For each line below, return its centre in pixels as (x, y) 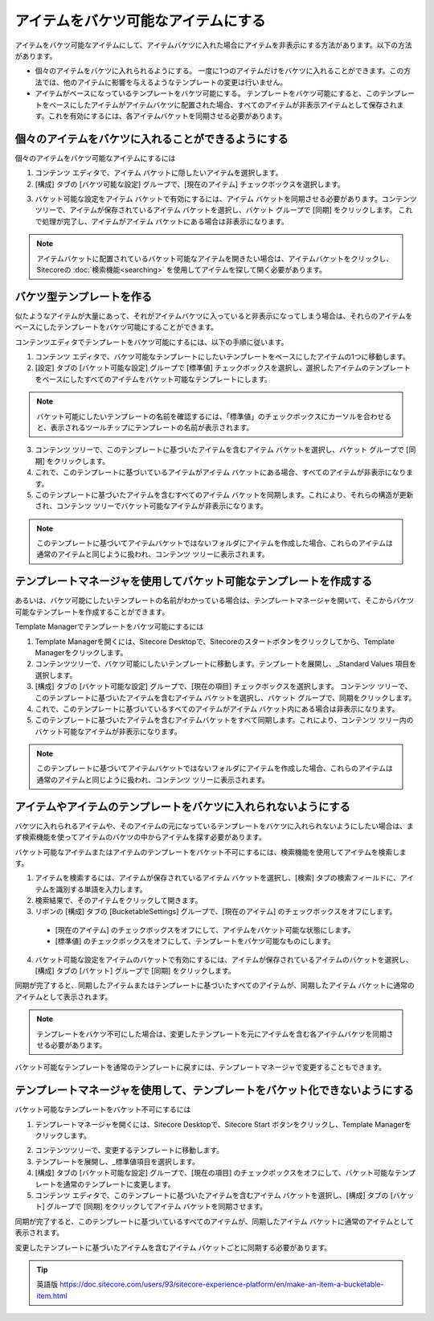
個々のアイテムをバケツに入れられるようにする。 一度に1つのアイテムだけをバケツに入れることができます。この (219, 71)
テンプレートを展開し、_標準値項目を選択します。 (117, 1161)
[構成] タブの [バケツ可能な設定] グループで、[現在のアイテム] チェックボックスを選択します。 (190, 184)
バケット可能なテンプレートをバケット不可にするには (103, 1110)
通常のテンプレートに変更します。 (119, 1184)
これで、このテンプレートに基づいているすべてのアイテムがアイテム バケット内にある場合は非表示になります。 (217, 708)
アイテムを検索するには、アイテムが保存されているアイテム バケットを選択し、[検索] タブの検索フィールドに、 (218, 878)
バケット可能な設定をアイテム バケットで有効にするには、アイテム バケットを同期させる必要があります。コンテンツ (226, 199)
